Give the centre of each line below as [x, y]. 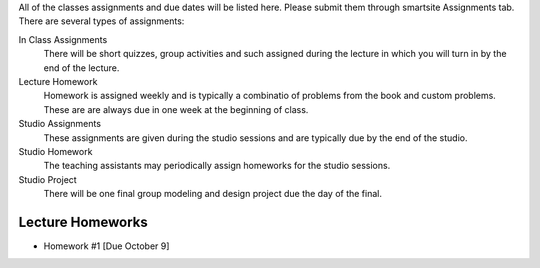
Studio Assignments [60, 124]
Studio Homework [55, 151]
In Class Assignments [63, 39]
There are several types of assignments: [101, 21]
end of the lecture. [81, 67]
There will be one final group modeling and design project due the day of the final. [212, 194]
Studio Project [47, 179]
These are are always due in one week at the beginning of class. [176, 109]
